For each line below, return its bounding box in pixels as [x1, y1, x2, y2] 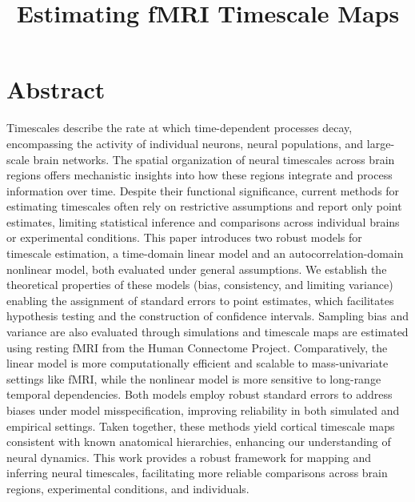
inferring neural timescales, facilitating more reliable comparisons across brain [6, 464, 388, 481]
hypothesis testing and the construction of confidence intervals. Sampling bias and [6, 307, 409, 324]
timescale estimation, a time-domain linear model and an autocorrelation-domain [6, 245, 404, 262]
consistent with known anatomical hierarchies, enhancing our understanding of [6, 433, 391, 450]
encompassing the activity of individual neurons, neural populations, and [6, 135, 364, 151]
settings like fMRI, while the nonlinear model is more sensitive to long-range [6, 370, 381, 387]
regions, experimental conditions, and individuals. [6, 480, 249, 496]
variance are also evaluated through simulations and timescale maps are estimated [6, 323, 409, 340]
